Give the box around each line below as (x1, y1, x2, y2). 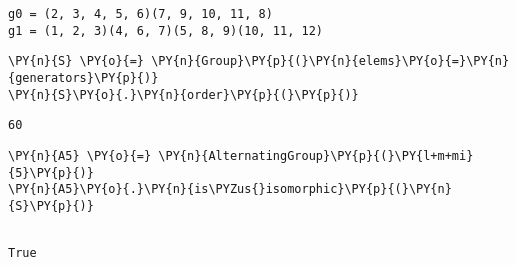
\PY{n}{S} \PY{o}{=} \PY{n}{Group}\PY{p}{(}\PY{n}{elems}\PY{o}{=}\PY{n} (8, 54, 510, 69)
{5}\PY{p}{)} (8, 165, 94, 180)
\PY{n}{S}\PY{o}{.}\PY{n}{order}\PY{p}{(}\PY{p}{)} (8, 87, 359, 102)
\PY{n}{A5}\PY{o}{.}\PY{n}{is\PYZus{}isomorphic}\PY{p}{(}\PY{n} (8, 182, 452, 197)
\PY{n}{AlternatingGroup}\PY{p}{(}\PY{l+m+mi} (158, 148, 474, 163)
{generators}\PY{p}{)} (8, 70, 159, 85)
